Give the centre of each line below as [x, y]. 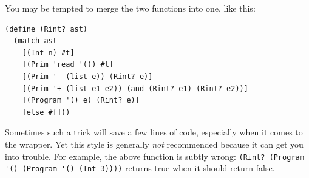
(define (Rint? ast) [46, 29]
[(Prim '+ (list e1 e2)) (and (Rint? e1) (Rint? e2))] [135, 88]
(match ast [35, 41]
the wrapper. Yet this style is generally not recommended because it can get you [154, 144]
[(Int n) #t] [48, 53]
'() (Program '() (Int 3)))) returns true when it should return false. [140, 168]
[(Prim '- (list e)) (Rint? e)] [87, 76]
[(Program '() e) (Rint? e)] [81, 101]
